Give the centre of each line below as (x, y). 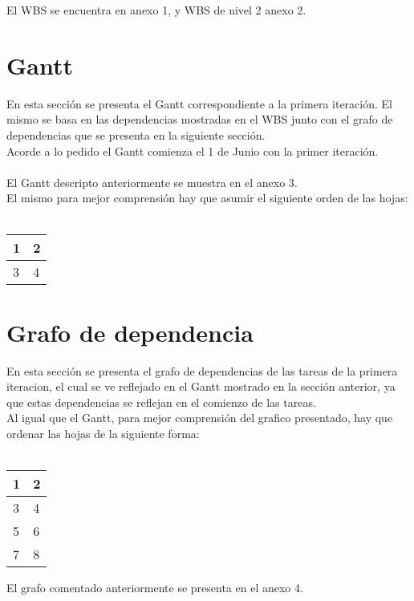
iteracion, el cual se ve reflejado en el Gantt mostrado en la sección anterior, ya (201, 386)
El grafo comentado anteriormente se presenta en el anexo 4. (155, 588)
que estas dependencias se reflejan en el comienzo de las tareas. (161, 402)
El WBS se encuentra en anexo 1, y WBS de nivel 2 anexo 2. (156, 10)
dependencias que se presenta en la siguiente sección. (136, 134)
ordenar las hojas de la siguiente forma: (103, 433)
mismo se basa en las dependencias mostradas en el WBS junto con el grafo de (200, 119)
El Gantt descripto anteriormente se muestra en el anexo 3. (152, 182)
